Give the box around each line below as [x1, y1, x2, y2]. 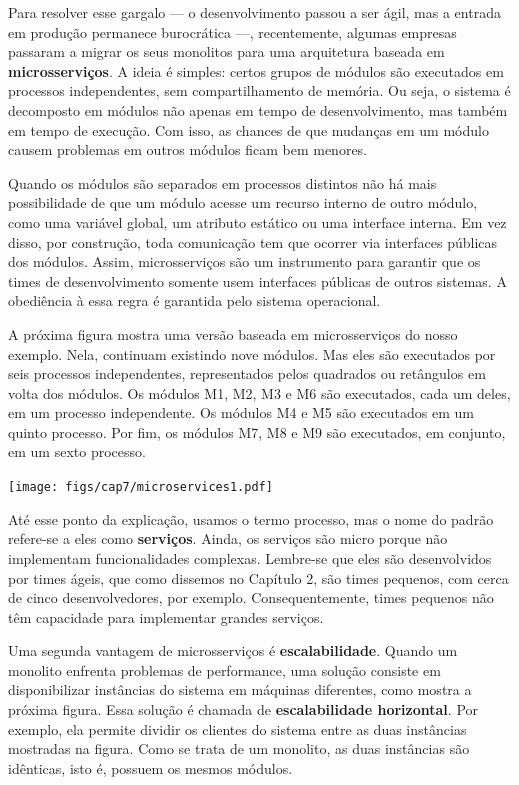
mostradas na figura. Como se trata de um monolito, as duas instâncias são [8, 738, 470, 759]
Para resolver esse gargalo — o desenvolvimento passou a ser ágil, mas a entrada [8, 2, 501, 22]
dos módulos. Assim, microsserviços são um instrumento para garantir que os [8, 251, 481, 272]
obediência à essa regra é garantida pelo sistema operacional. [8, 290, 381, 311]
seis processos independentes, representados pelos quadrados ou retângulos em [8, 363, 486, 384]
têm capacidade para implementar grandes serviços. [8, 606, 324, 627]
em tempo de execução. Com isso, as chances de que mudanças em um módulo [8, 119, 489, 140]
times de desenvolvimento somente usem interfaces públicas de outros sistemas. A [8, 270, 507, 291]
